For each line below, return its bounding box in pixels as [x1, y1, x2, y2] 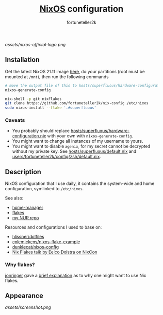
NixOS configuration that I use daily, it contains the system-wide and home [5, 181, 155, 186]
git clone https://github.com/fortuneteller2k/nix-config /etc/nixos [5, 101, 149, 106]
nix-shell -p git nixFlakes [5, 96, 62, 101]
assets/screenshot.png [5, 304, 51, 310]
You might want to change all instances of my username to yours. [12, 138, 143, 144]
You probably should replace [12, 128, 70, 134]
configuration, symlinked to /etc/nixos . [5, 186, 84, 192]
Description [5, 167, 41, 176]
